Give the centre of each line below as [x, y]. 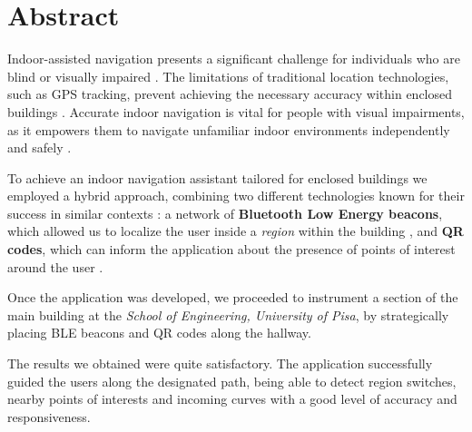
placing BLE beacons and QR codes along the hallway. [159, 333]
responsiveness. [49, 416]
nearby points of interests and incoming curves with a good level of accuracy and [232, 399]
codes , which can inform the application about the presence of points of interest [231, 249]
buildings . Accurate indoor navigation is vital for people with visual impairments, [236, 111]
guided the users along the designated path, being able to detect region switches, [232, 381]
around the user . [55, 266]
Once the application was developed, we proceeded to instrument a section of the [233, 297]
